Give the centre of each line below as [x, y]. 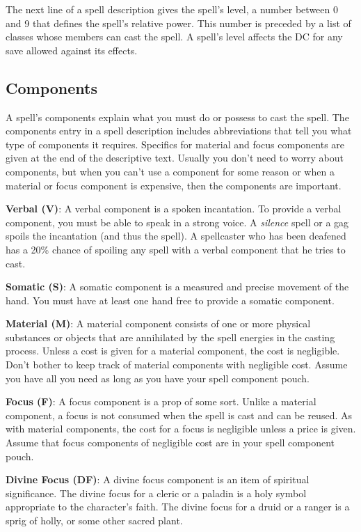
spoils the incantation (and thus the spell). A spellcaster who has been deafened [176, 236]
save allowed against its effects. [72, 50]
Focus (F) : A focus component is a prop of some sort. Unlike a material [161, 401]
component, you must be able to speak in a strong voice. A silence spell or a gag [177, 222]
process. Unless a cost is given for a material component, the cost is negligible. [173, 351]
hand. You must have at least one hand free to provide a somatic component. [170, 300]
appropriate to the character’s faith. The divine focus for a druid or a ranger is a [178, 507]
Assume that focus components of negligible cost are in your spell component [170, 443]
